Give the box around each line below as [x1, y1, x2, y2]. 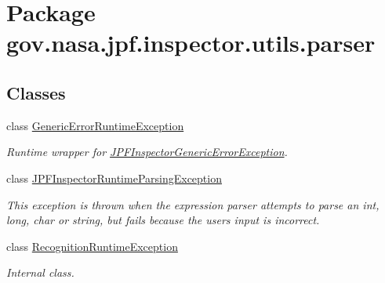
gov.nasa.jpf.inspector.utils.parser [6, 27, 376, 59]
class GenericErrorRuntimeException [6, 117, 184, 133]
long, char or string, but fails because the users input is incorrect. [6, 212, 320, 228]
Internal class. [6, 264, 74, 281]
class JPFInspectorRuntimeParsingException [6, 169, 222, 186]
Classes [6, 80, 66, 104]
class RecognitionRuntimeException [6, 238, 178, 254]
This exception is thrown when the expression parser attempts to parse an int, [6, 196, 380, 212]
